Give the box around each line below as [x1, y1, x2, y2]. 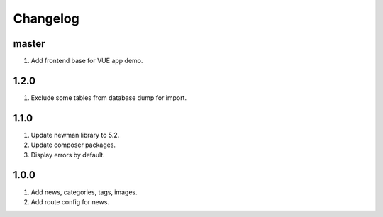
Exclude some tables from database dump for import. [30, 93, 187, 102]
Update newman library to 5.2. [30, 130, 120, 139]
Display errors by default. [30, 150, 106, 159]
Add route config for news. [30, 197, 110, 206]
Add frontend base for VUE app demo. [30, 57, 143, 65]
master [13, 38, 45, 50]
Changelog [13, 11, 79, 26]
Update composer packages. [30, 140, 116, 149]
